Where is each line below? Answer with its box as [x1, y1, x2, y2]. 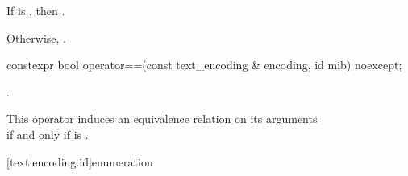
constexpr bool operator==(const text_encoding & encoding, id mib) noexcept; [6, 56, 402, 73]
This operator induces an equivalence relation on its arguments [6, 110, 318, 127]
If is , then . [6, 2, 65, 18]
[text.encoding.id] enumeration [6, 153, 153, 170]
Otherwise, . [6, 29, 67, 46]
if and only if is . [6, 125, 89, 142]
